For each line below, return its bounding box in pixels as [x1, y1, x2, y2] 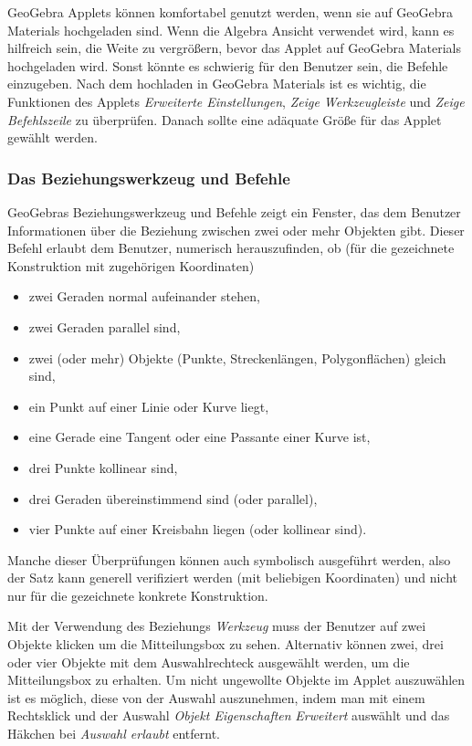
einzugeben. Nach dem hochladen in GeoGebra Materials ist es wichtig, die [7, 74, 426, 93]
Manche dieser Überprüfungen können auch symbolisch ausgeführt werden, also [7, 550, 451, 569]
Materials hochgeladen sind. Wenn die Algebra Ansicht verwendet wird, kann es [7, 20, 455, 39]
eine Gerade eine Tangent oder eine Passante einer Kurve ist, [28, 427, 371, 447]
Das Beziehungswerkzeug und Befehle [7, 166, 290, 189]
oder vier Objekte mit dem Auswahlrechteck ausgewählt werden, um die [7, 652, 410, 671]
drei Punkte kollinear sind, [28, 457, 178, 477]
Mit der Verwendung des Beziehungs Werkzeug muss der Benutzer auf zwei [7, 616, 426, 636]
